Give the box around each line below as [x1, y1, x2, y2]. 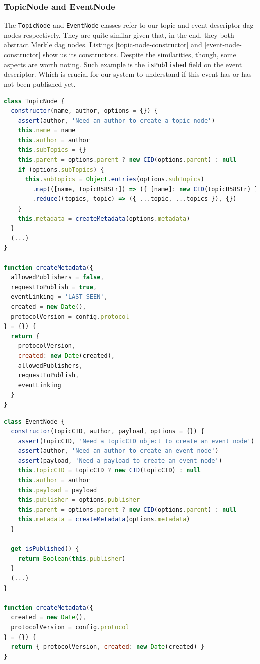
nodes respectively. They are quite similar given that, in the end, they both [4, 29, 234, 40]
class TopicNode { [4, 97, 65, 105]
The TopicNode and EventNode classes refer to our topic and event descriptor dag [4, 20, 254, 30]
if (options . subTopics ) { [18, 166, 104, 173]
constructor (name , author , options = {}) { [11, 107, 158, 115]
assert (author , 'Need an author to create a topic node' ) [18, 117, 215, 124]
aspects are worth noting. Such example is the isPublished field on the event [4, 59, 242, 69]
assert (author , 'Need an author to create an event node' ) [18, 447, 219, 455]
